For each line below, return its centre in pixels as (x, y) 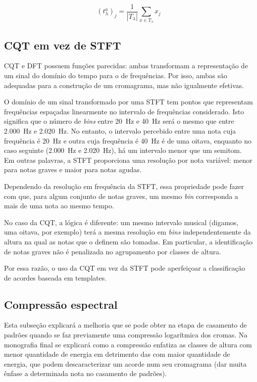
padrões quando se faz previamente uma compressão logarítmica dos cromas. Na (126, 335)
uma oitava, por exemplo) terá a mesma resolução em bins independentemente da (128, 232)
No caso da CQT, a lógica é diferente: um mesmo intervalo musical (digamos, (121, 222)
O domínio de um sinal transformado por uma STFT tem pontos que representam (128, 102)
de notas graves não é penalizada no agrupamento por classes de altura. (113, 251)
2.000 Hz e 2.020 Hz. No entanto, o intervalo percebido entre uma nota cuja (120, 130)
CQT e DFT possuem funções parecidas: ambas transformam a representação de (126, 66)
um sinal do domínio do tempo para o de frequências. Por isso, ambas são (116, 75)
